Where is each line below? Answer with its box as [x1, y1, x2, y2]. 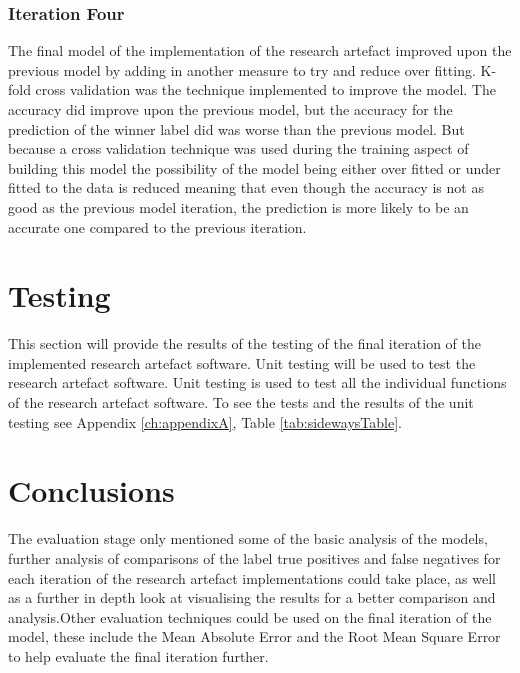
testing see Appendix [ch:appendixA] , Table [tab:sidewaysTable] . [8, 411, 402, 432]
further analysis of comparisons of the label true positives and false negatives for [8, 547, 501, 568]
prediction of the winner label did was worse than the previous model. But [8, 118, 465, 139]
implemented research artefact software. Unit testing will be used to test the [8, 352, 476, 373]
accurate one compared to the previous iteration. [8, 216, 307, 237]
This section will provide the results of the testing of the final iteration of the [8, 333, 482, 354]
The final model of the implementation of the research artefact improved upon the [8, 40, 512, 61]
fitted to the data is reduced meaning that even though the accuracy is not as [8, 177, 484, 198]
